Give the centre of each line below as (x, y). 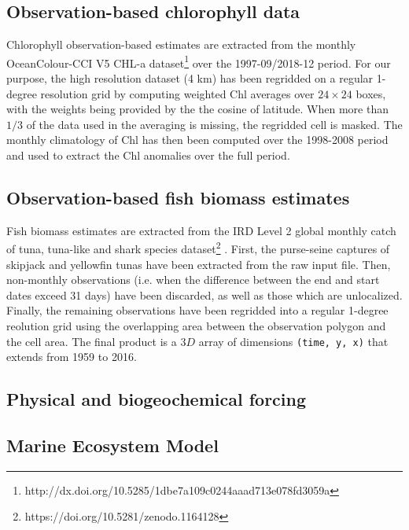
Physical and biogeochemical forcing (157, 399)
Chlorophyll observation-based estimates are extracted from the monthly (181, 44)
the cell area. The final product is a (92, 341)
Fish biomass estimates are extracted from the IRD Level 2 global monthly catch (201, 230)
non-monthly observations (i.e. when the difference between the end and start (193, 280)
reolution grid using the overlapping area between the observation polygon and (196, 326)
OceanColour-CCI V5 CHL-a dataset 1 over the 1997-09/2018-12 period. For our (199, 61)
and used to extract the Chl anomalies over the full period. (148, 155)
